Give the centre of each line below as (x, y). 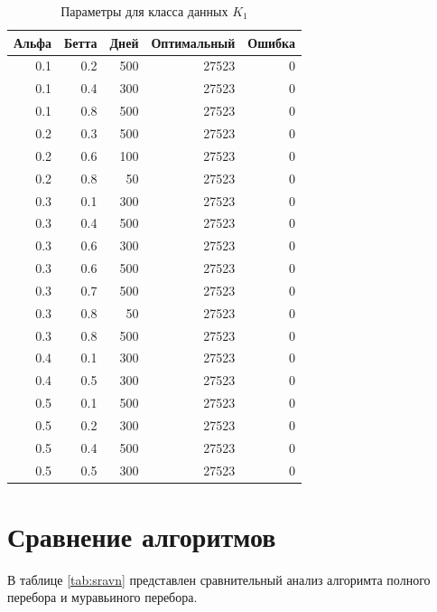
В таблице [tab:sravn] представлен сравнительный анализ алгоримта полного (219, 579)
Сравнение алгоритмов (142, 536)
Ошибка (271, 42)
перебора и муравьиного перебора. (102, 597)
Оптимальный (193, 42)
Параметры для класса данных (144, 11)
